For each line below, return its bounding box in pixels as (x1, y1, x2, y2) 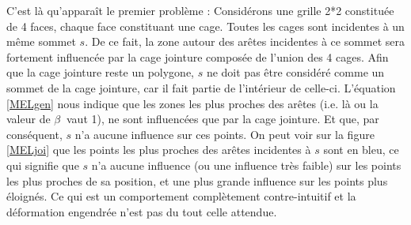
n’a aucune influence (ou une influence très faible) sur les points (91, 156, 401, 173)
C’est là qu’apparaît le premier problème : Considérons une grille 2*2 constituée (6, 2, 394, 18)
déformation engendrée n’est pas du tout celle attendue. (6, 203, 277, 219)
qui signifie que (6, 156, 79, 173)
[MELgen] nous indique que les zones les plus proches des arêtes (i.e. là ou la (6, 95, 379, 111)
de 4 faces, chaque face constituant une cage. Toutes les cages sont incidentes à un (6, 17, 405, 34)
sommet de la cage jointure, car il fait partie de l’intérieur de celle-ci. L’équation (6, 79, 396, 96)
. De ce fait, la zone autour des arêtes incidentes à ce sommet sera (85, 33, 405, 50)
